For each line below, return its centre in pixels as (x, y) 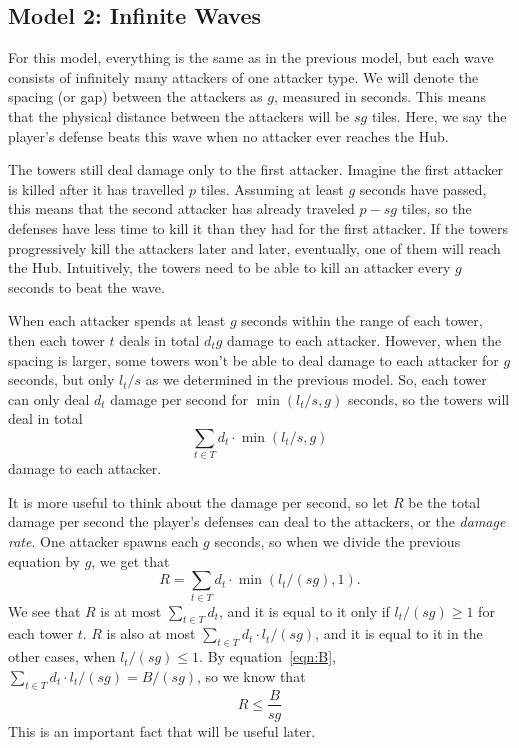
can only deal (49, 398)
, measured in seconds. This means (379, 96)
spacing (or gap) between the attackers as (135, 96)
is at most (131, 610)
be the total (444, 501)
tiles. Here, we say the (439, 115)
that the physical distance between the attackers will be (179, 115)
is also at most (151, 633)
